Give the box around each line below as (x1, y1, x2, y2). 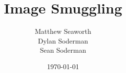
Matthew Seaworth (35, 26, 91, 36)
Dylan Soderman (38, 35, 88, 45)
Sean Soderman (40, 45, 86, 55)
